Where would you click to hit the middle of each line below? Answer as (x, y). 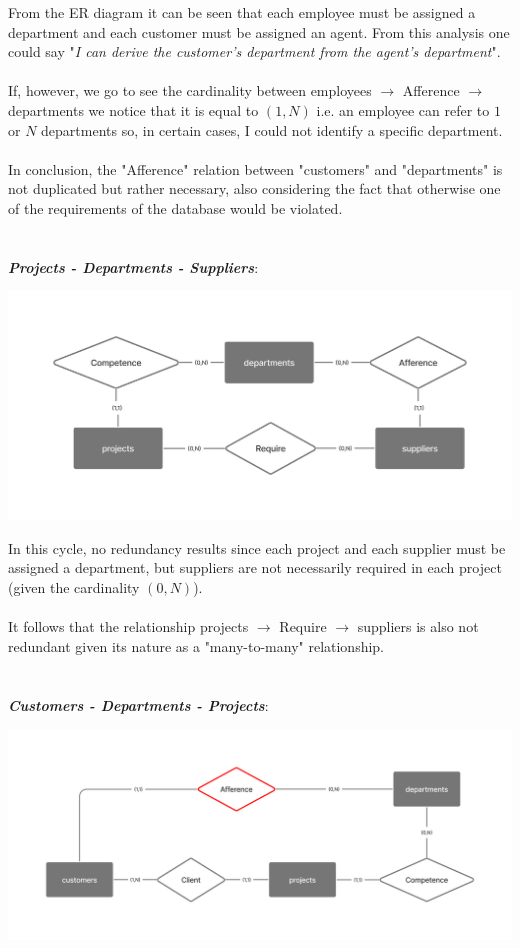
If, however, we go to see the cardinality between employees (190, 90)
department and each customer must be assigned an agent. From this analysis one (259, 31)
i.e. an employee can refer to (403, 109)
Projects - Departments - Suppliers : (133, 266)
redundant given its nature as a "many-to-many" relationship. (196, 645)
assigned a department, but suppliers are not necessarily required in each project (255, 567)
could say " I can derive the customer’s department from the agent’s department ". (254, 51)
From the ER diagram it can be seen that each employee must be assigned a (242, 12)
